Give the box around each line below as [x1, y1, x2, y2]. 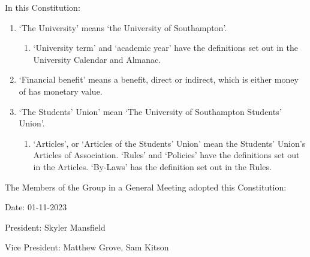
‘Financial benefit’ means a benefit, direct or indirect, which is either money [19, 73, 299, 86]
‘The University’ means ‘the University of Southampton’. [19, 21, 227, 34]
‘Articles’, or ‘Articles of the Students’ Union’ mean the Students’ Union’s [33, 137, 306, 149]
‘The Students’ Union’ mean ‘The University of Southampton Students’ [19, 105, 282, 117]
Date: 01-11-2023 [5, 201, 67, 213]
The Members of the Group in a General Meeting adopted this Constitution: [5, 180, 287, 193]
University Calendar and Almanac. [33, 53, 161, 65]
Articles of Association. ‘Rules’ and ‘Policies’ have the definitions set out [33, 149, 300, 161]
